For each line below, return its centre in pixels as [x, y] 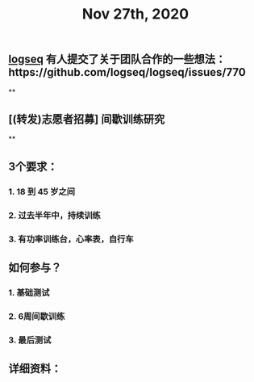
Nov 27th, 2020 [135, 14]
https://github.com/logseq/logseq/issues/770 [127, 72]
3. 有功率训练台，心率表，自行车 [71, 239]
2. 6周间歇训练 [37, 316]
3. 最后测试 [30, 340]
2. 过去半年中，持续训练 [54, 215]
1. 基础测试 [29, 292]
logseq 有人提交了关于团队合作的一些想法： [117, 59]
